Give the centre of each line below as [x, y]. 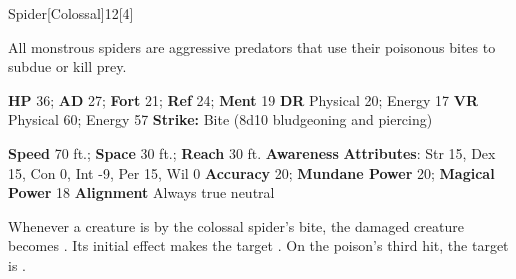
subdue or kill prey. [67, 66]
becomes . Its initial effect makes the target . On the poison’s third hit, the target [258, 245]
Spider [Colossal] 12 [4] [71, 13]
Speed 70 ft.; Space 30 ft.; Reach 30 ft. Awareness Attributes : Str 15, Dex [252, 152]
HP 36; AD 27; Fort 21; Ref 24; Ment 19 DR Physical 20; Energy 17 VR [243, 99]
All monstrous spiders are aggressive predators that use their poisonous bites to [252, 46]
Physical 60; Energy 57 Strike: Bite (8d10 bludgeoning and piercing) [220, 119]
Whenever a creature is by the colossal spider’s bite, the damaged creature [236, 225]
